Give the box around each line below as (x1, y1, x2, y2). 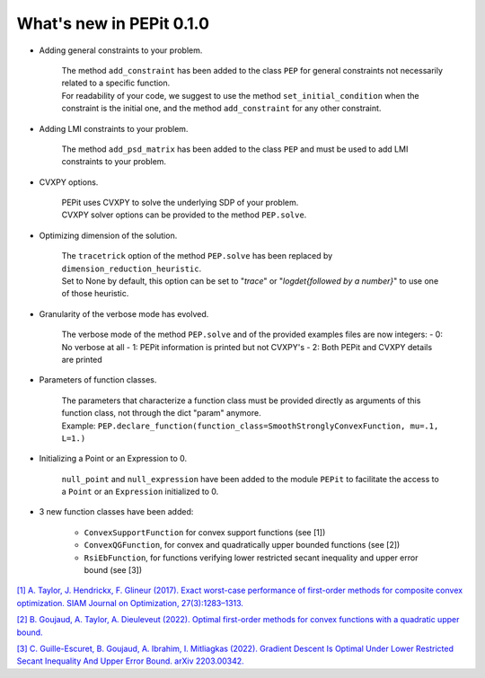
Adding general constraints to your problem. (39, 45, 203, 56)
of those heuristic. (61, 288, 129, 299)
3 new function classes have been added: (39, 506, 194, 517)
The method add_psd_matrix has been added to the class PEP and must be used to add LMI (61, 144, 409, 154)
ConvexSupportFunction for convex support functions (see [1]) (84, 526, 326, 538)
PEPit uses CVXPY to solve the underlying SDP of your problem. (61, 198, 299, 208)
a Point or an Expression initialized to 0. (61, 486, 219, 497)
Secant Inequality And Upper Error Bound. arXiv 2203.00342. (16, 656, 244, 666)
